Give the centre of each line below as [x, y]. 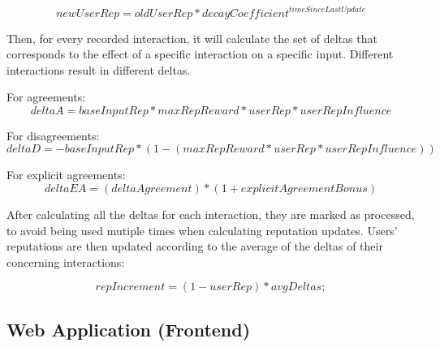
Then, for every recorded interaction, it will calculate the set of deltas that [192, 38]
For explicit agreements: [66, 175]
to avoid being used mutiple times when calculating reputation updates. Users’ [202, 230]
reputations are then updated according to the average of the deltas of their [195, 246]
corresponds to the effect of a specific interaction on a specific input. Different [200, 54]
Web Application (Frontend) [129, 329]
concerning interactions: [66, 261]
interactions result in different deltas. [99, 69]
